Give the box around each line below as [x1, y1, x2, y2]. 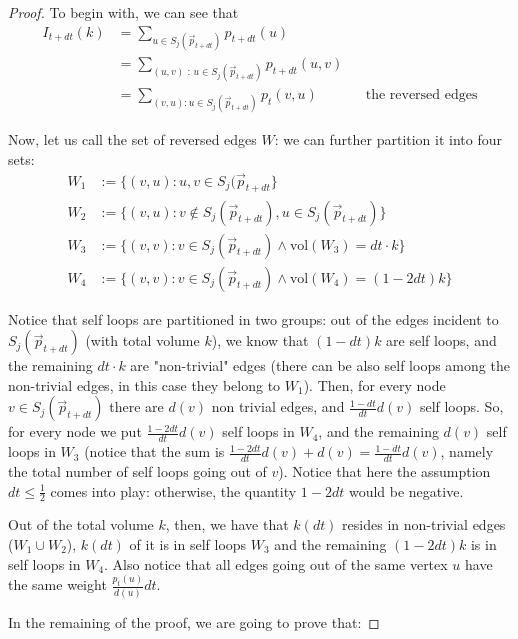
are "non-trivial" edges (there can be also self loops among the [130, 355, 510, 376]
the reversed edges [365, 88, 478, 103]
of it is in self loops [129, 534, 247, 555]
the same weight [8, 574, 107, 595]
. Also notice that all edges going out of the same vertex [104, 553, 448, 574]
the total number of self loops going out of [8, 461, 267, 482]
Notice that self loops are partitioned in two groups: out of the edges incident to [8, 308, 499, 329]
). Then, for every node [303, 374, 446, 395]
